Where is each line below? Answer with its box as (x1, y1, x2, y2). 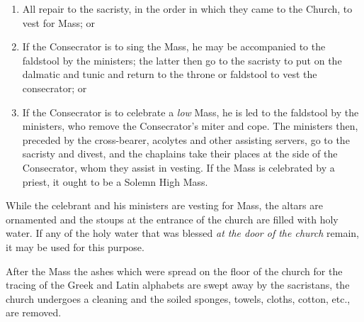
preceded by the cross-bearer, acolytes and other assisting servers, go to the (22, 132, 350, 147)
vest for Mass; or (22, 15, 95, 30)
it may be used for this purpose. (6, 239, 144, 254)
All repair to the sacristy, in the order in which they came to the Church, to (22, 1, 353, 16)
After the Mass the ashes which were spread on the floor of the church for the (6, 263, 343, 278)
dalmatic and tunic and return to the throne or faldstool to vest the (22, 67, 317, 82)
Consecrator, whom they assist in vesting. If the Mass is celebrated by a (22, 160, 335, 174)
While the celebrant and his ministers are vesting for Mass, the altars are (6, 198, 323, 213)
